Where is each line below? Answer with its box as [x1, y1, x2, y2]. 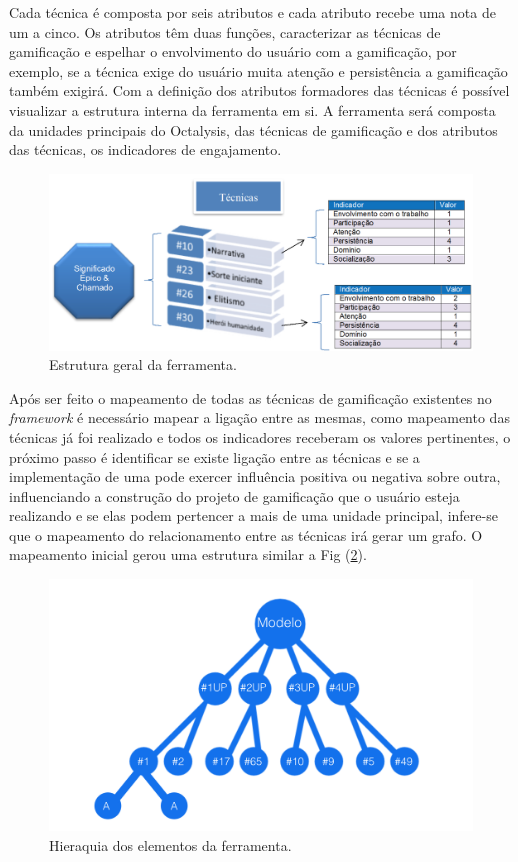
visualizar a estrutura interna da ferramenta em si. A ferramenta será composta [9, 99, 496, 120]
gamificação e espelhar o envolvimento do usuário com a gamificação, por [9, 41, 457, 62]
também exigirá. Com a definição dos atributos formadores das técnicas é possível [9, 80, 510, 101]
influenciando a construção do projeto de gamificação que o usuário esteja [9, 485, 460, 506]
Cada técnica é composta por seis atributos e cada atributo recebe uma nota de [9, 2, 496, 22]
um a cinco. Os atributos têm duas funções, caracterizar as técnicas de [9, 21, 441, 42]
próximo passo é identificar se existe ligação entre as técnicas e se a [9, 446, 420, 467]
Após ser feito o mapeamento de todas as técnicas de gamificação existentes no [9, 387, 492, 408]
